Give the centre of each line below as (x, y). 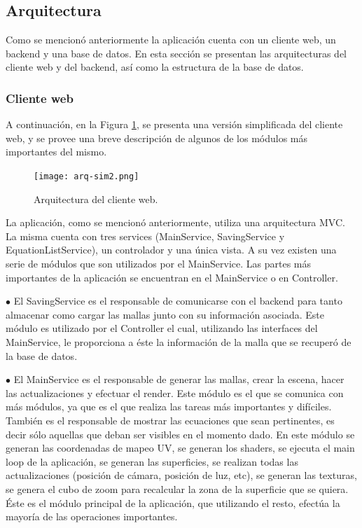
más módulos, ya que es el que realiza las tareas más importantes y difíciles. (169, 407)
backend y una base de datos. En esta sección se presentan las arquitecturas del (176, 53)
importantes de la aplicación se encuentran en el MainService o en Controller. (172, 277)
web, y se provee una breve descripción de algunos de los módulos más (157, 138)
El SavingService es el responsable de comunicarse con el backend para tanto (178, 301)
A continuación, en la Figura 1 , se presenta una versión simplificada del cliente (174, 124)
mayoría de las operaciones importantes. (92, 516)
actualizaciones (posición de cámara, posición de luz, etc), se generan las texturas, (181, 475)
